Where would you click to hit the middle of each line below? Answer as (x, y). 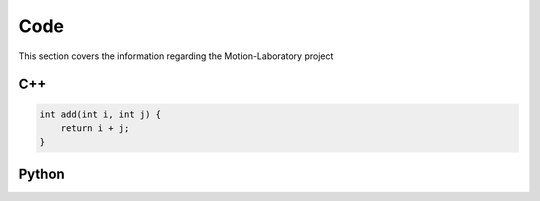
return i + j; (95, 128)
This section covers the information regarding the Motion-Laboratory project (176, 56)
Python (41, 173)
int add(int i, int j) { (100, 114)
